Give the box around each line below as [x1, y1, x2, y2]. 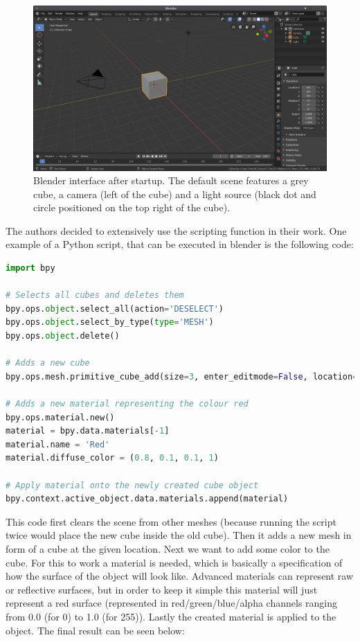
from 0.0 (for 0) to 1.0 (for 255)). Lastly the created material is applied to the [6, 609, 336, 623]
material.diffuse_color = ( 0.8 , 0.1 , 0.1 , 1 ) [6, 453, 219, 463]
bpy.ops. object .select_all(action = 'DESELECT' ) [6, 303, 224, 314]
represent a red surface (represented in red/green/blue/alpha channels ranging [6, 596, 338, 610]
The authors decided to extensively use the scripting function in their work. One [6, 223, 347, 238]
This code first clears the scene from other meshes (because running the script [6, 514, 336, 528]
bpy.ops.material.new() [6, 412, 115, 422]
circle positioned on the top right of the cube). [33, 200, 231, 215]
